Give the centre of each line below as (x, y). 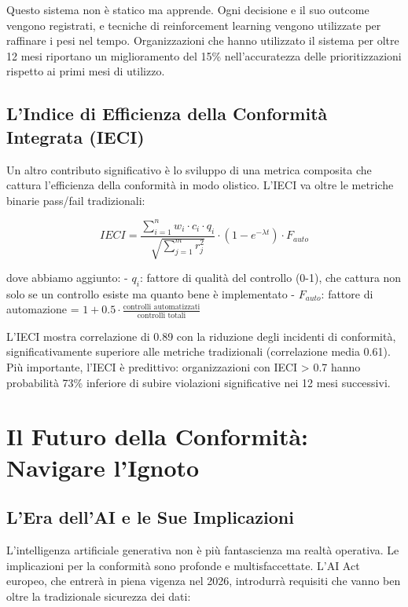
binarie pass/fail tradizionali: (76, 200)
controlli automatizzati (162, 307)
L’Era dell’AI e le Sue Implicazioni (150, 517)
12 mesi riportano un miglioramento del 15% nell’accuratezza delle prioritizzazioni (204, 55)
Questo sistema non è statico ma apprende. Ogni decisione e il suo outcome (188, 9)
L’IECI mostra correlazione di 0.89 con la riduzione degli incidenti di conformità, (201, 336)
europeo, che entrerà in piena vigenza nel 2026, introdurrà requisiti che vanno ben (204, 581)
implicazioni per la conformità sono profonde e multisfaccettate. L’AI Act (183, 565)
